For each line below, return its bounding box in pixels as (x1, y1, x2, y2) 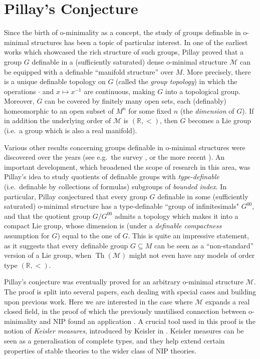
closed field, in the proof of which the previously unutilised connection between (4, 306, 246, 316)
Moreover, (4, 96, 35, 106)
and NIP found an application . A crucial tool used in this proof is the (39, 315, 255, 326)
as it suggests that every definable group (4, 240, 128, 250)
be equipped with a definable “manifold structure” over (4, 66, 174, 77)
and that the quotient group (4, 210, 90, 221)
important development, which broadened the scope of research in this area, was (4, 161, 250, 172)
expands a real (205, 296, 250, 306)
